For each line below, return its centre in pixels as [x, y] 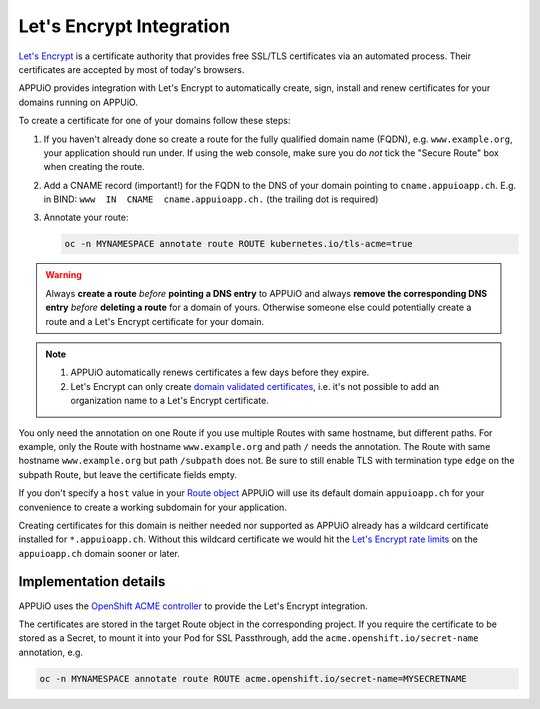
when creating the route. [94, 167]
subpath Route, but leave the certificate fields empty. [127, 474]
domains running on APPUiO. [78, 102]
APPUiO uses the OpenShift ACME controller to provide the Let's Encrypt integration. [193, 606]
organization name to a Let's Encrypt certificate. [169, 401]
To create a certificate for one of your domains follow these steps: [154, 121]
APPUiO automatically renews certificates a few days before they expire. [220, 372]
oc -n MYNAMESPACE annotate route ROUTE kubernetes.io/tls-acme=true [238, 244]
